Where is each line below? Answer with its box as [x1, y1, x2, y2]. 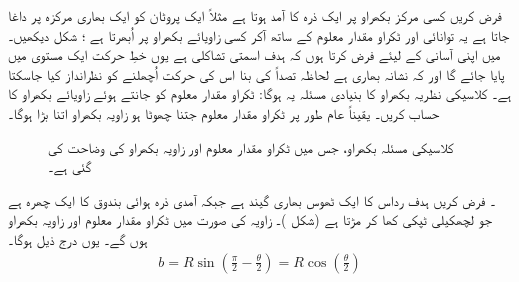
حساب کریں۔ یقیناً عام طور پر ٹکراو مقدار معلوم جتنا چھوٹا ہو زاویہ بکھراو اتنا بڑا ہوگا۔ [8, 102, 440, 123]
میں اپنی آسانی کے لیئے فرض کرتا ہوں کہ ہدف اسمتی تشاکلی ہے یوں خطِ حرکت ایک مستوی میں [8, 44, 501, 65]
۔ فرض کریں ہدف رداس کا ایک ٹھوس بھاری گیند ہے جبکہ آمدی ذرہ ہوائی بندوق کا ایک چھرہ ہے [8, 189, 496, 210]
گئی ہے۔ [48, 156, 92, 177]
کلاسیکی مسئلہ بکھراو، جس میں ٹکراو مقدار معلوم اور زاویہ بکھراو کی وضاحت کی [48, 136, 454, 157]
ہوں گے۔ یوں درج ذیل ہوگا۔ [8, 228, 148, 249]
